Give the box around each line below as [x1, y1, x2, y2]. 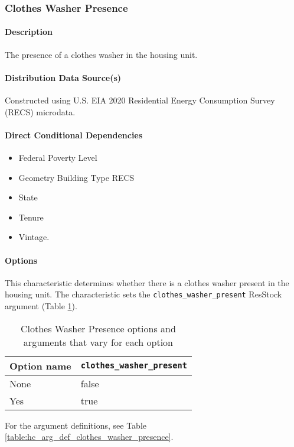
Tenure [18, 210, 44, 223]
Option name [9, 358, 71, 372]
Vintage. [18, 231, 50, 243]
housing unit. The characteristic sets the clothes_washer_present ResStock [5, 288, 282, 300]
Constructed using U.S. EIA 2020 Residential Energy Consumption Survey [5, 94, 275, 106]
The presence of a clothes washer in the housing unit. [5, 48, 198, 60]
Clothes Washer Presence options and [20, 321, 176, 335]
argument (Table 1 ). [5, 300, 77, 312]
